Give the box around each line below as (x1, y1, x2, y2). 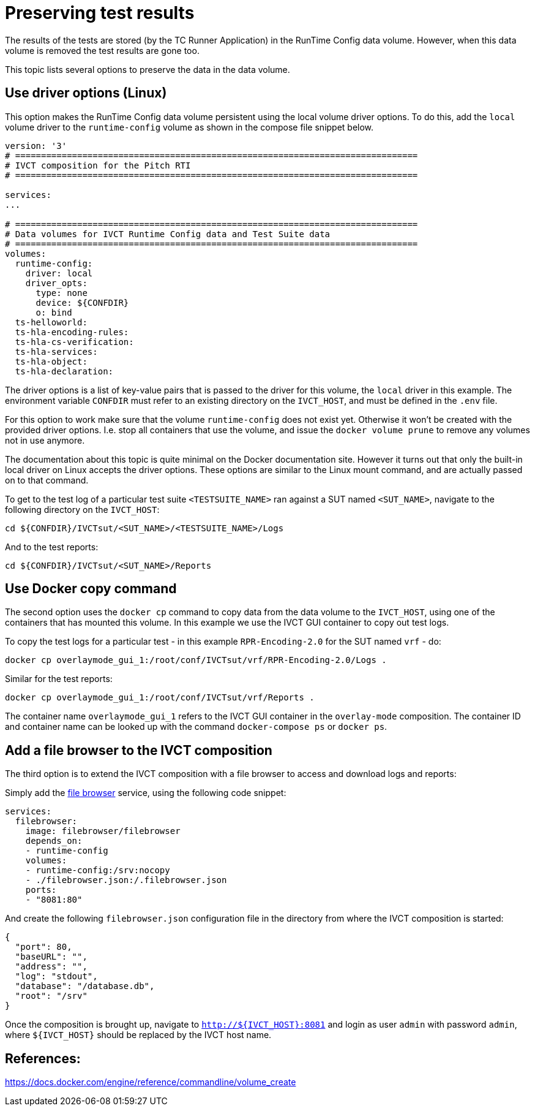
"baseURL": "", (15, 952, 88, 962)
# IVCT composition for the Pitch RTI (5, 160, 191, 170)
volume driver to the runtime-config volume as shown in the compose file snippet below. (5, 121, 374, 132)
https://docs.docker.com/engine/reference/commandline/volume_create (5, 1077, 296, 1088)
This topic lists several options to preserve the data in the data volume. (5, 64, 290, 75)
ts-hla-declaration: (15, 366, 114, 376)
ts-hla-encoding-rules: (15, 327, 129, 337)
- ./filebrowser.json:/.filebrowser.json (25, 875, 227, 885)
